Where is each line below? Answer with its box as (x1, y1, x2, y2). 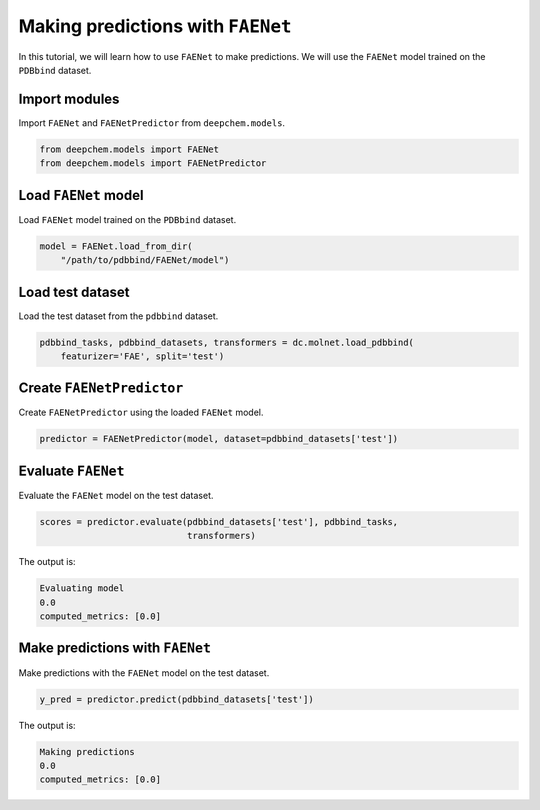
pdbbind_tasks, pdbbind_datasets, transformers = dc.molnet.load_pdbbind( (39, 336, 415, 348)
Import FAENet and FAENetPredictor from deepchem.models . (18, 116, 285, 129)
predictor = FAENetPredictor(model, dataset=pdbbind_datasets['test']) (39, 433, 399, 445)
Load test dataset (18, 283, 130, 300)
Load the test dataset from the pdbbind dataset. (18, 310, 219, 322)
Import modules (18, 90, 120, 107)
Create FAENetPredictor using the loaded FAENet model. (18, 406, 264, 419)
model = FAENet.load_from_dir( (39, 240, 194, 252)
